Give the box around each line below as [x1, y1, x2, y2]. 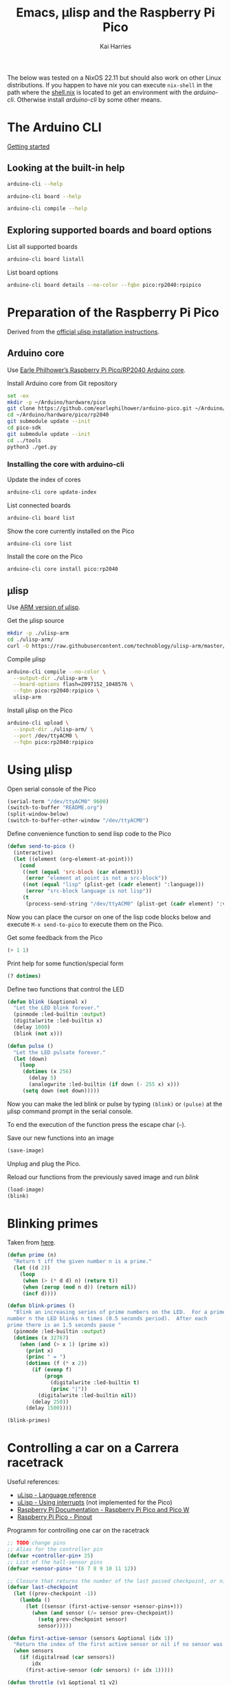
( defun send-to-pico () [7, 843, 76, 850]
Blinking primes [7, 1216, 98, 1231]
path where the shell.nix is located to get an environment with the [7, 88, 192, 96]
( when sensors [13, 1647, 54, 1654]
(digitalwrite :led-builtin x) [13, 1018, 103, 1025]
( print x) [25, 1347, 54, 1354]
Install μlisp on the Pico [7, 706, 73, 714]
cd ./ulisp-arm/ [7, 636, 54, 643]
